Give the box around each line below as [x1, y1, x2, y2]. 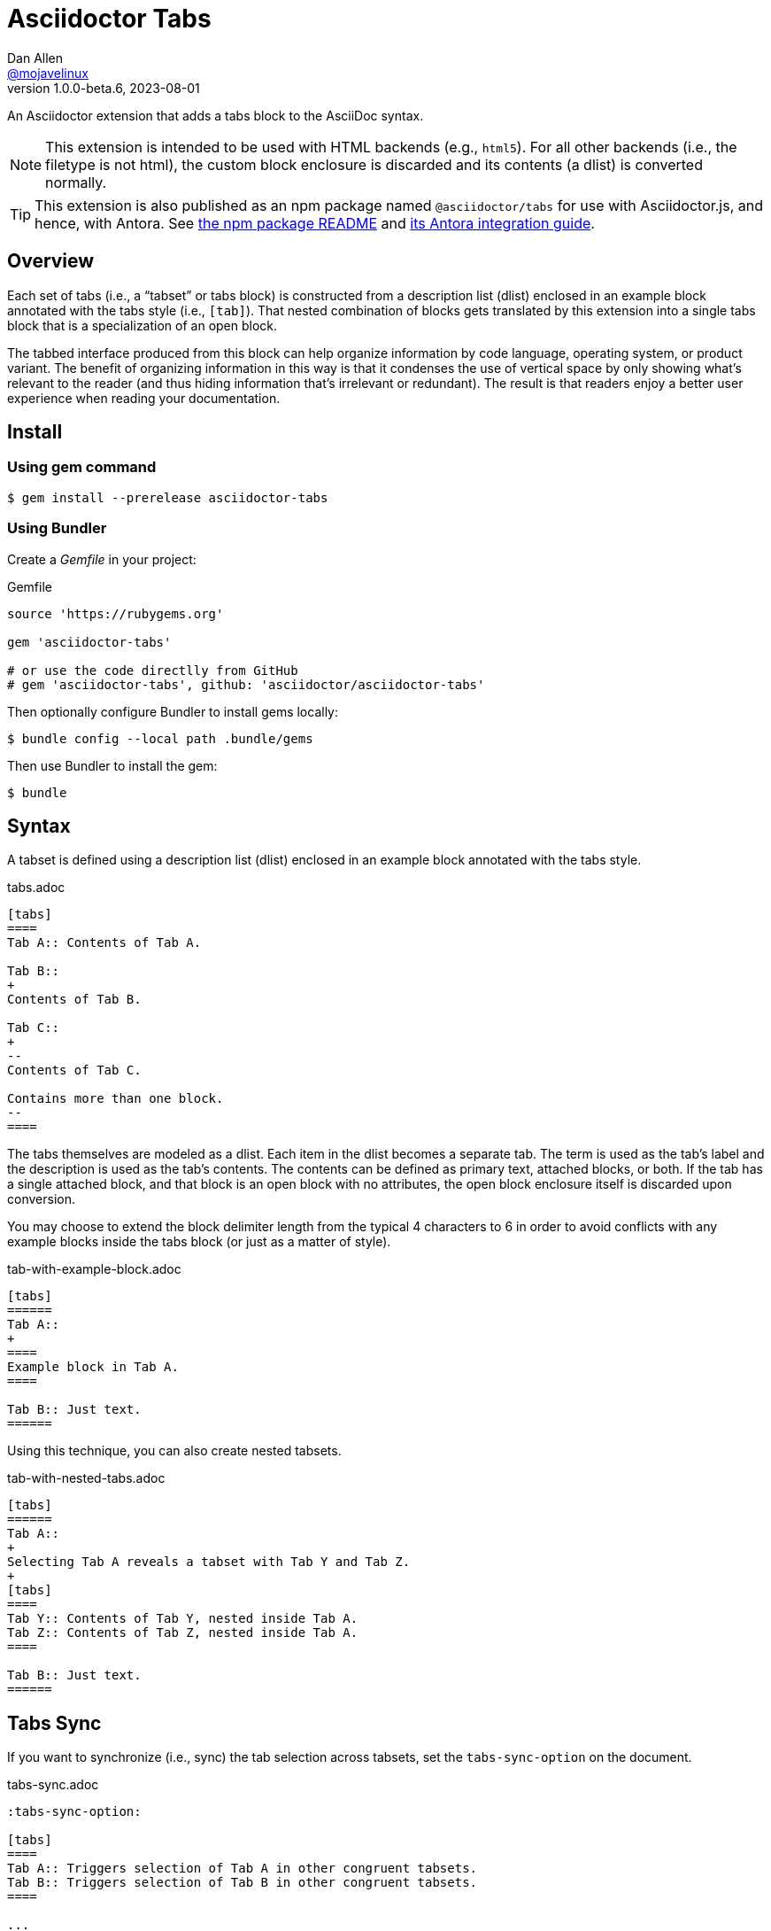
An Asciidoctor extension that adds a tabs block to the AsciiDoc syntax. [7, 107, 424, 123]
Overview [7, 250, 95, 273]
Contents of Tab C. [7, 1063, 142, 1078]
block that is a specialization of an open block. [7, 317, 278, 333]
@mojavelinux [7, 65, 89, 81]
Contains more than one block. [7, 1091, 224, 1106]
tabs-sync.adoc [7, 1777, 99, 1793]
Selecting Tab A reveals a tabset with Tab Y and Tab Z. [7, 1555, 411, 1570]
